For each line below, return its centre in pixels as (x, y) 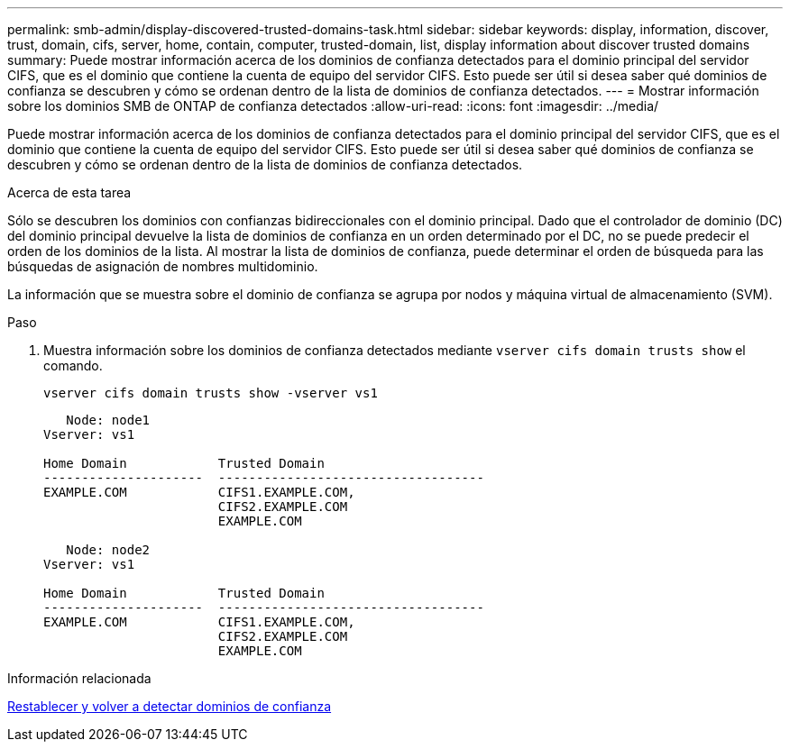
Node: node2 (108, 550)
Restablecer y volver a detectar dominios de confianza (170, 706)
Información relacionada (79, 678)
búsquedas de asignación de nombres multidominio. (163, 266)
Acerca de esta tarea (69, 192)
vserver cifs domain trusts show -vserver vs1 (211, 393)
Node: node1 (108, 420)
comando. (73, 365)
